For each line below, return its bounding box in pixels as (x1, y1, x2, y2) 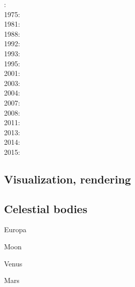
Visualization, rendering (4, 171, 131, 186)
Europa (4, 224, 27, 235)
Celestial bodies (4, 201, 87, 216)
